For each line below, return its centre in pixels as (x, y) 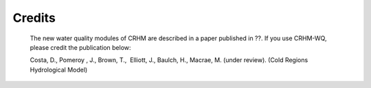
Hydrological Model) (59, 70)
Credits (34, 18)
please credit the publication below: (80, 47)
